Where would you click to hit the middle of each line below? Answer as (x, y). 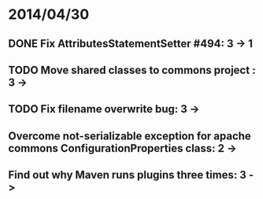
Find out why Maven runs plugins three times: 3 (127, 175)
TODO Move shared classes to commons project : (132, 70)
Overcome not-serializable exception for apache (130, 136)
